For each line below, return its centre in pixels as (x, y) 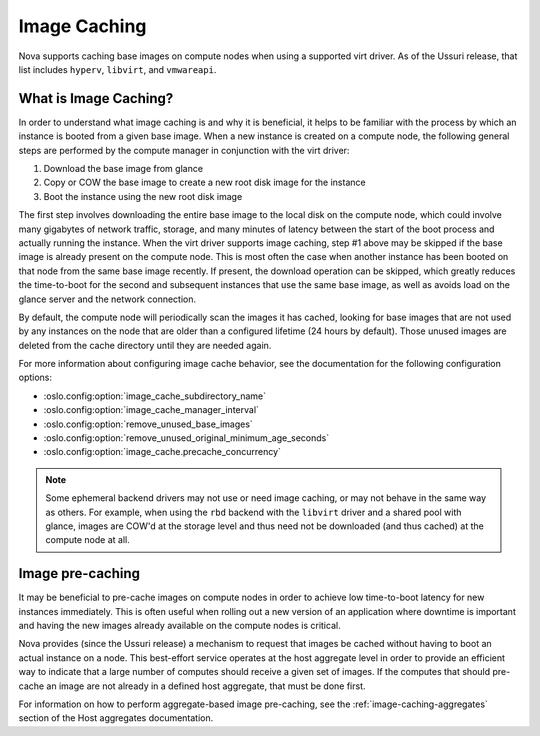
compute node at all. (87, 540)
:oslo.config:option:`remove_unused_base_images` (148, 424)
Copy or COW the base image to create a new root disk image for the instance (204, 182)
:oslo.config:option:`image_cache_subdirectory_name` (155, 396)
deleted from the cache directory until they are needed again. (145, 345)
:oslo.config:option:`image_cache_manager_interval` (151, 410)
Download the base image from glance (123, 169)
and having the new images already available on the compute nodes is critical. (179, 626)
